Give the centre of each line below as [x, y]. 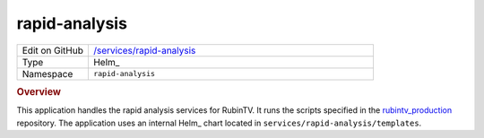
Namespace [48, 73]
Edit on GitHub [53, 50]
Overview [39, 91]
